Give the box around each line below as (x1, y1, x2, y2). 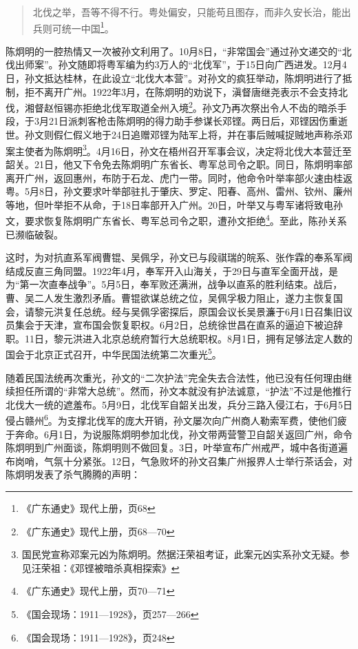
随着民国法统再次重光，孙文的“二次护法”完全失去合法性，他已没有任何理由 (6, 370, 343, 384)
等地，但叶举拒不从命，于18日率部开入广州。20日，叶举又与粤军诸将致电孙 (6, 197, 343, 212)
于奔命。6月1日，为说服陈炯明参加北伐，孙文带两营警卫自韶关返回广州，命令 (6, 426, 352, 441)
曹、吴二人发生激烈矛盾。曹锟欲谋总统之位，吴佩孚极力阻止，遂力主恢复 (6, 290, 333, 305)
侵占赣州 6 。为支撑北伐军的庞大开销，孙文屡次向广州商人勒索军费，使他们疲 (6, 411, 347, 427)
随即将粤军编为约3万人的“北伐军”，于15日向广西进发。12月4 (77, 57, 347, 72)
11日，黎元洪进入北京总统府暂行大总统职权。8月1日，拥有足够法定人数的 (24, 331, 352, 345)
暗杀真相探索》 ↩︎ (103, 560, 180, 575)
